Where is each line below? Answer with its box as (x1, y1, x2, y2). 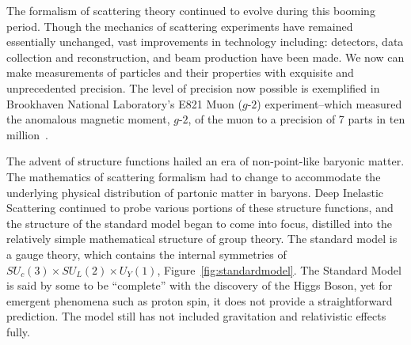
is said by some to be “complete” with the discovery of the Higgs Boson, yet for (6, 277, 393, 294)
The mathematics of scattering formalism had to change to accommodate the (6, 168, 381, 184)
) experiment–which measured (257, 95, 402, 112)
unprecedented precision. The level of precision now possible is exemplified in (6, 79, 380, 96)
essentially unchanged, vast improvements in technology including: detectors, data (6, 33, 404, 50)
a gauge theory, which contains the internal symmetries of (6, 245, 287, 262)
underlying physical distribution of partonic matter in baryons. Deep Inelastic (6, 184, 383, 200)
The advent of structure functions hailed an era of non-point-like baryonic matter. (6, 153, 405, 169)
